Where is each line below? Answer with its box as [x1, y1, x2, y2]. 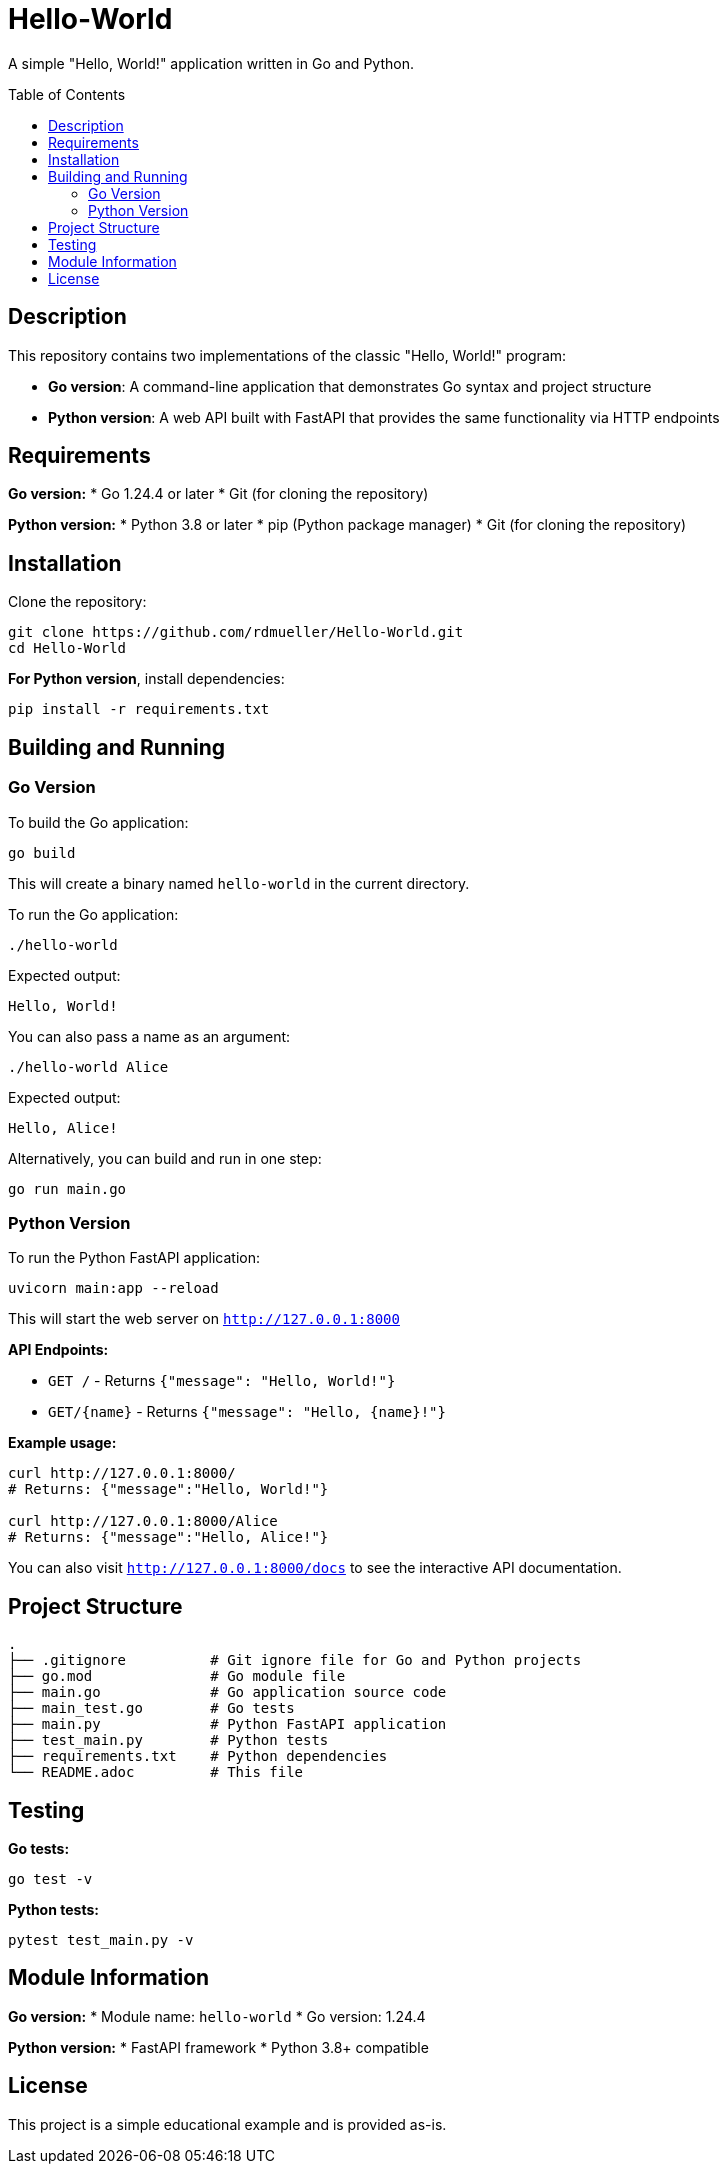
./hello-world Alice [8, 1058, 169, 1075]
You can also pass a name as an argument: [8, 1027, 291, 1045]
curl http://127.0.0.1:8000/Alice [8, 1513, 278, 1530]
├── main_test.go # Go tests [8, 1700, 295, 1717]
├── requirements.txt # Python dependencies [8, 1748, 388, 1765]
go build [8, 844, 76, 861]
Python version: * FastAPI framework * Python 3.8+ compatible [8, 2038, 429, 2056]
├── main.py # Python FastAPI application [8, 1716, 447, 1733]
